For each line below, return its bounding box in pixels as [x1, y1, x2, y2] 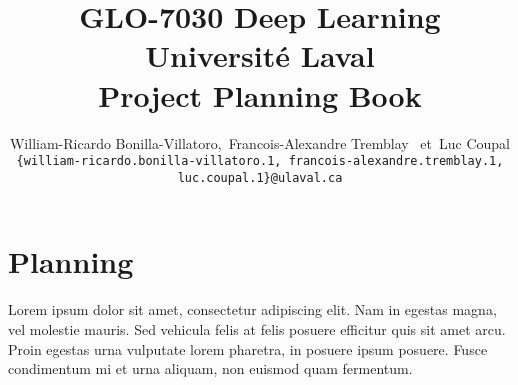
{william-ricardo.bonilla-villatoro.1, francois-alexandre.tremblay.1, [16, 154, 504, 169]
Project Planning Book [98, 74, 422, 115]
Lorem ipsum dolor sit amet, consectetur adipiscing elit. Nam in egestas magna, [8, 299, 497, 320]
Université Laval [145, 35, 375, 76]
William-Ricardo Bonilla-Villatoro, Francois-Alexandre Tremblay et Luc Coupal [9, 132, 511, 153]
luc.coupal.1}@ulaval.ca [177, 170, 343, 185]
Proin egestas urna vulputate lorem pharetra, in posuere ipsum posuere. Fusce [8, 338, 488, 359]
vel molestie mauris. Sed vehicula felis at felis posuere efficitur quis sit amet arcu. [8, 318, 506, 339]
